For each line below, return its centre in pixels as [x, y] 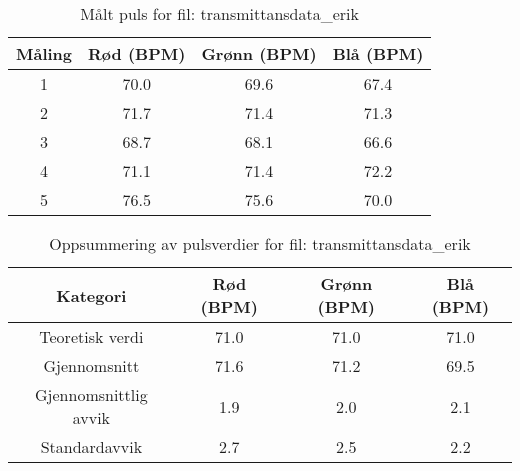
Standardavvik [91, 446]
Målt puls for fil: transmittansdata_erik [220, 13]
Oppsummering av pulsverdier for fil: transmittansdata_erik [260, 243]
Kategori [91, 295]
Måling [44, 53]
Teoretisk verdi [91, 336]
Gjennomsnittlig [91, 394]
